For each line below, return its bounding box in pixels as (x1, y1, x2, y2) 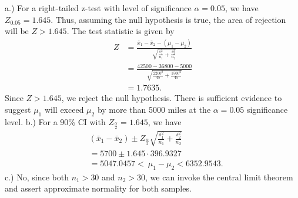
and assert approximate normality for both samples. (5, 182, 192, 194)
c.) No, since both (5, 170, 69, 183)
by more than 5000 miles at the (97, 103, 211, 115)
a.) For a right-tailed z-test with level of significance (5, 2, 192, 14)
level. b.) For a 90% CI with (5, 115, 106, 127)
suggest (5, 103, 31, 115)
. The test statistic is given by (66, 25, 175, 37)
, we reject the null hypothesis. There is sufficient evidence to (61, 92, 282, 104)
